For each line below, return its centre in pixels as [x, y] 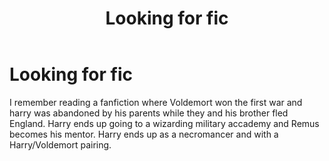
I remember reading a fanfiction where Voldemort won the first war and [156, 102]
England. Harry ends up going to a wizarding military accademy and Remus [164, 123]
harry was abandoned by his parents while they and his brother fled [149, 113]
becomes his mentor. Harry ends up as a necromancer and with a [144, 134]
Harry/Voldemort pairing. [60, 144]
